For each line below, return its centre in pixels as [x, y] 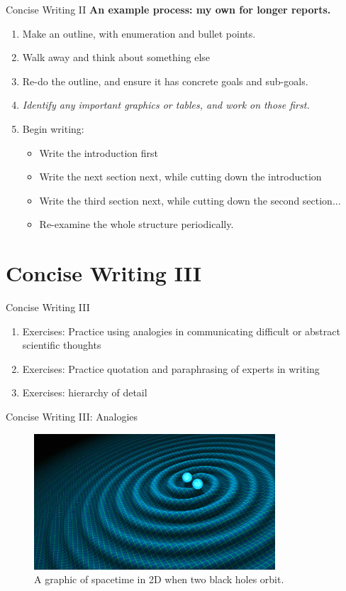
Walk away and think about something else [116, 57]
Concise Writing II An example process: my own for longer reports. [168, 9]
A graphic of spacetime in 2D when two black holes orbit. [159, 579]
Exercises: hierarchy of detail [85, 392]
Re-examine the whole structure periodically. [136, 224]
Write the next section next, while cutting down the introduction [180, 177]
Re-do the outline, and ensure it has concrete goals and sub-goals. [165, 81]
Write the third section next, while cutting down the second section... [190, 200]
